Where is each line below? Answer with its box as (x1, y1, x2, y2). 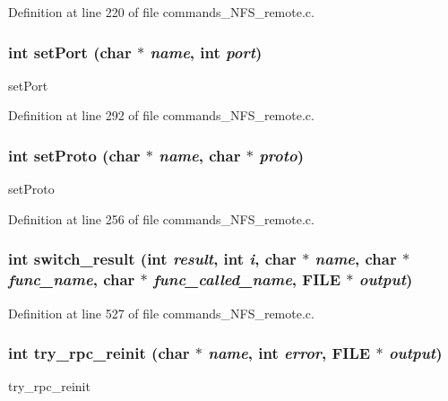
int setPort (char (8, 40, 132, 63)
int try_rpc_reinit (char (8, 342, 190, 364)
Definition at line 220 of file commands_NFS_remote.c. (8, 3, 314, 21)
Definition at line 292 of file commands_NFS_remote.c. (8, 106, 314, 125)
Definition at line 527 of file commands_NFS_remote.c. (8, 303, 314, 322)
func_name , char (8, 268, 135, 291)
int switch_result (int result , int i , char (8, 248, 297, 270)
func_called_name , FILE (153, 268, 341, 291)
